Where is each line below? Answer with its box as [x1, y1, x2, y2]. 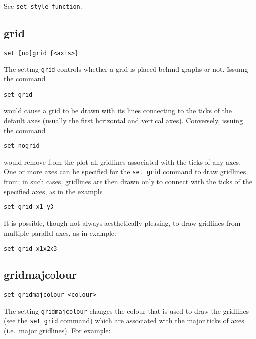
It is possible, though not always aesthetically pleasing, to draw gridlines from [4, 217, 241, 228]
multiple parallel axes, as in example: [4, 227, 116, 238]
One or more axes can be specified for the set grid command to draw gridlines [4, 166, 246, 177]
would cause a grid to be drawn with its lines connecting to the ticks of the [4, 105, 232, 116]
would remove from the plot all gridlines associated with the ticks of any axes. [4, 156, 241, 167]
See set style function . [4, 1, 82, 11]
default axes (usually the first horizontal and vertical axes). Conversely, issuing [4, 115, 243, 126]
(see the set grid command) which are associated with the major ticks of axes [4, 315, 244, 326]
